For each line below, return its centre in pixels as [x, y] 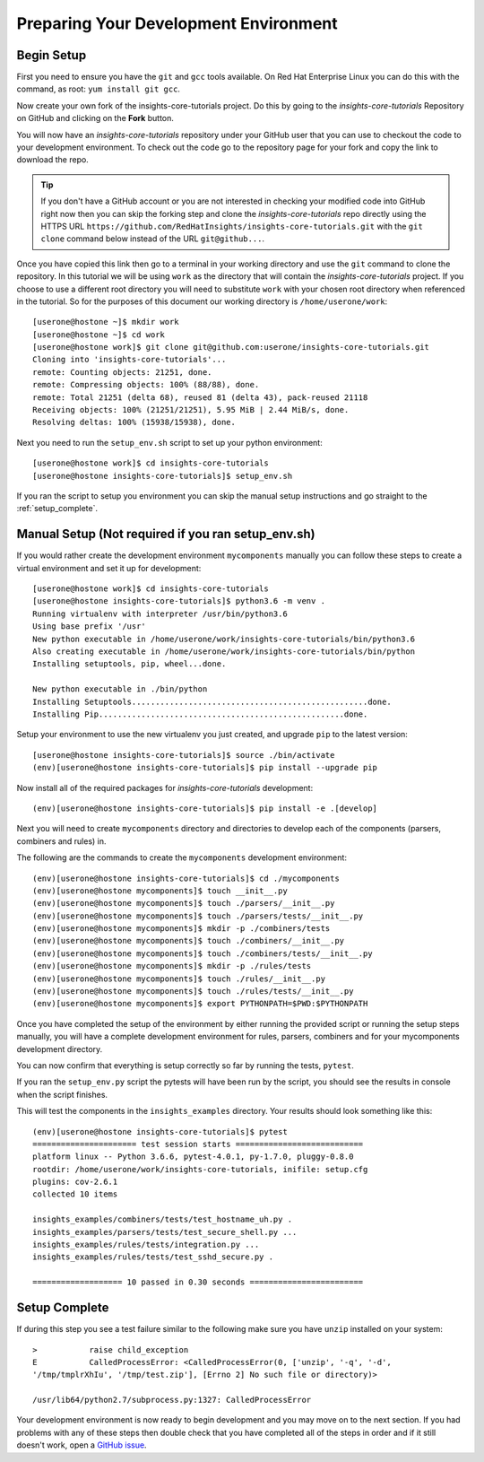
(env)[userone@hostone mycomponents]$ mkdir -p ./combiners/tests [181, 929]
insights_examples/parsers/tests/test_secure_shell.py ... [165, 1232]
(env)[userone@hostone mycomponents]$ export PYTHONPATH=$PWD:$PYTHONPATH [200, 1004]
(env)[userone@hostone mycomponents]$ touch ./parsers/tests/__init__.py [198, 916]
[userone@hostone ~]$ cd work [99, 335]
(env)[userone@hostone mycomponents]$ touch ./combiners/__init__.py [189, 941]
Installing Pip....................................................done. [200, 714]
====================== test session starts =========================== [198, 1144]
